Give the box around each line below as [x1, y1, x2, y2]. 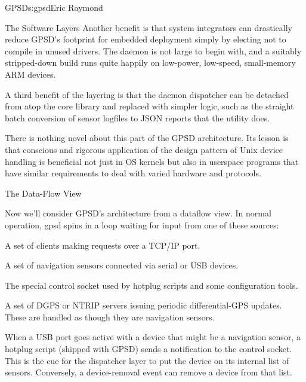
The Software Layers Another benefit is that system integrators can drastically [5, 21, 292, 33]
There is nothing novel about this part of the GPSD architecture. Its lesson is [5, 132, 289, 144]
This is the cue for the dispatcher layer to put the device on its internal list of [5, 354, 289, 366]
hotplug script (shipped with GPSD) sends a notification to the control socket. [5, 343, 292, 355]
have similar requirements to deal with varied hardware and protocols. [5, 167, 261, 179]
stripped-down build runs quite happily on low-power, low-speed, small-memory [5, 56, 296, 69]
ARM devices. [5, 68, 56, 80]
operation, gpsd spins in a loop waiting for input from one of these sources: [5, 218, 279, 231]
